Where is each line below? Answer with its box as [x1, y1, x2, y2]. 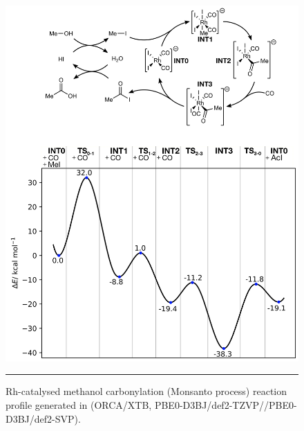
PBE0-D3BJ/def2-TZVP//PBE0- [154, 398, 297, 412]
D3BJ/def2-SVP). [6, 411, 81, 425]
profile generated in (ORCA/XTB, [6, 398, 152, 412]
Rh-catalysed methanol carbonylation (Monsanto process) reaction [6, 384, 287, 398]
